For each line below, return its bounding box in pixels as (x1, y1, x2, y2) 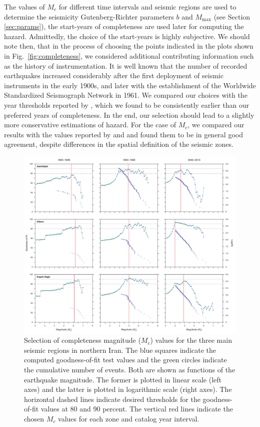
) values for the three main (150, 335, 232, 345)
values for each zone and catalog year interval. (58, 413, 199, 424)
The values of (4, 2, 45, 12)
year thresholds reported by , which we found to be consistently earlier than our (4, 99, 249, 110)
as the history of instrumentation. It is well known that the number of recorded (4, 60, 247, 71)
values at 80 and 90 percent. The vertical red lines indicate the (40, 403, 233, 414)
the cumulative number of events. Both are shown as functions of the (24, 364, 235, 375)
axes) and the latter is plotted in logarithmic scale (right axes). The (24, 384, 232, 394)
